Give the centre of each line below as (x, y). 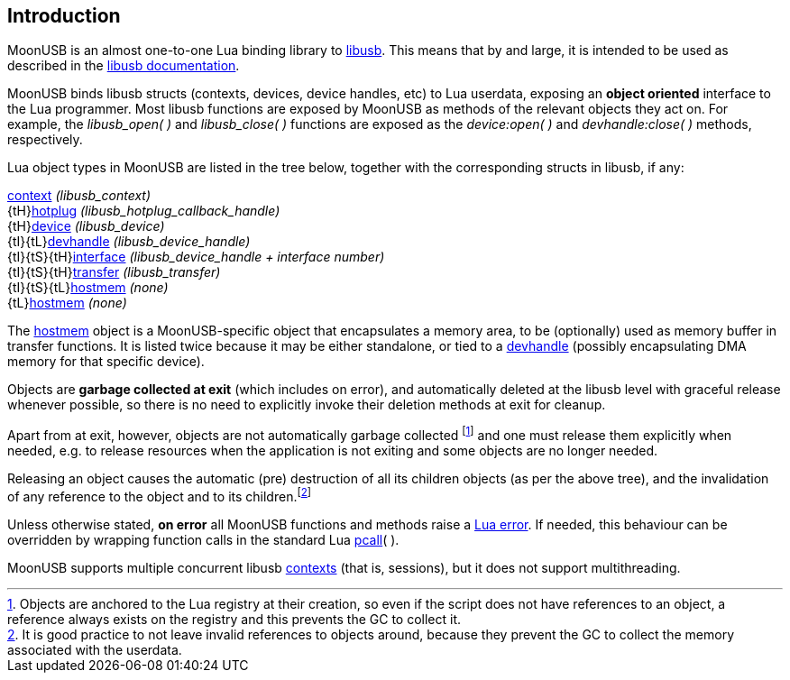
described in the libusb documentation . (124, 66)
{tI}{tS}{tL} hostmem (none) (88, 288)
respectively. (45, 140)
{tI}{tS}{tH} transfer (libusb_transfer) (114, 272)
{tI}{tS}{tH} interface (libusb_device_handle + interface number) (196, 257)
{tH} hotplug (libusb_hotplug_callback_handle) (144, 211)
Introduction (64, 16)
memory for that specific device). (106, 362)
